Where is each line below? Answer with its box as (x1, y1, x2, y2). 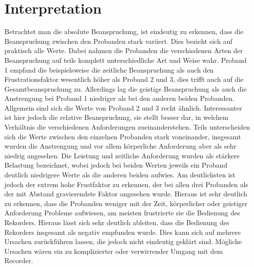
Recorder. (4, 255, 33, 266)
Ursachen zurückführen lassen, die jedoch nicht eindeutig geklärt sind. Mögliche (4, 236, 242, 247)
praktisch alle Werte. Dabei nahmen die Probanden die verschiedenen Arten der (4, 45, 243, 56)
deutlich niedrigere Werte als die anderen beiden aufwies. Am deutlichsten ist (4, 170, 235, 180)
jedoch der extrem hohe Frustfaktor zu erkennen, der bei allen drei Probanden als (4, 179, 248, 189)
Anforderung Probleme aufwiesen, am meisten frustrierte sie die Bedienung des (4, 208, 240, 218)
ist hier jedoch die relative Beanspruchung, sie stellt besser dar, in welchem (4, 112, 229, 122)
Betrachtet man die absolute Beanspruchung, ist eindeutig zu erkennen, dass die (4, 26, 244, 37)
